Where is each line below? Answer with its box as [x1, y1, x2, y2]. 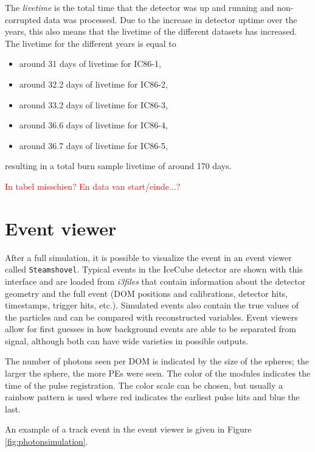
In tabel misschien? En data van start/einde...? [5, 179, 181, 192]
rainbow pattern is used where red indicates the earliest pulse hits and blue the [5, 391, 300, 403]
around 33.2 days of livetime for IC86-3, [19, 98, 168, 111]
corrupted [5, 13, 41, 26]
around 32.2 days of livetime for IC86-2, [19, 77, 168, 90]
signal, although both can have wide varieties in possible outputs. [5, 334, 249, 347]
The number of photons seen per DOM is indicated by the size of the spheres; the [5, 355, 310, 367]
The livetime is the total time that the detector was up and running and [5, 1, 274, 13]
